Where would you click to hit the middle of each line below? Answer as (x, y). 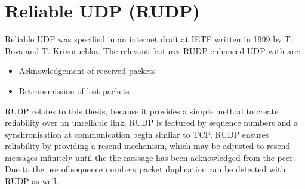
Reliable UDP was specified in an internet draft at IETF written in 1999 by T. (149, 39)
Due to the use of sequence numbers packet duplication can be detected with (145, 169)
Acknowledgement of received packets (87, 71)
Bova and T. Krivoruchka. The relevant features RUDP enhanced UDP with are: (153, 50)
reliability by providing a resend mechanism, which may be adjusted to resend (148, 146)
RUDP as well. (32, 181)
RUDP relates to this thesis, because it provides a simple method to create (142, 111)
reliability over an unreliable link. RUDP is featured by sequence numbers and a (152, 123)
